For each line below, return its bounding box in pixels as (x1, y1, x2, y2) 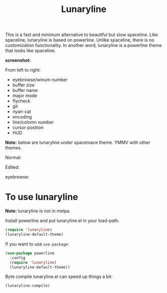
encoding (12, 114, 32, 120)
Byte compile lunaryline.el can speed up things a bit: (5, 273, 113, 279)
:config (9, 255, 26, 260)
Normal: (5, 154, 21, 160)
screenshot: (5, 57, 31, 63)
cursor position (12, 124, 44, 130)
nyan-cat (12, 108, 31, 114)
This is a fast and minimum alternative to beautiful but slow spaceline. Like (5, 31, 158, 38)
